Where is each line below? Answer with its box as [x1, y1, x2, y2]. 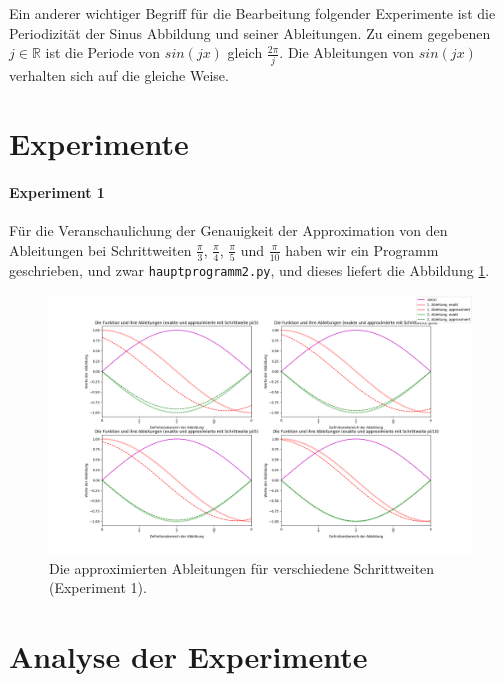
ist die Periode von [45, 42, 161, 63]
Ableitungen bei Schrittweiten [9, 239, 192, 260]
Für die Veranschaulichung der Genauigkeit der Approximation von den [9, 220, 448, 241]
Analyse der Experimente [9, 636, 368, 676]
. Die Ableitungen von [279, 42, 415, 63]
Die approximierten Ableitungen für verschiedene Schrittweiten [49, 557, 435, 578]
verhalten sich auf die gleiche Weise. [9, 64, 229, 85]
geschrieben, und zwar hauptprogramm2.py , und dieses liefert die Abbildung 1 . [9, 260, 490, 281]
